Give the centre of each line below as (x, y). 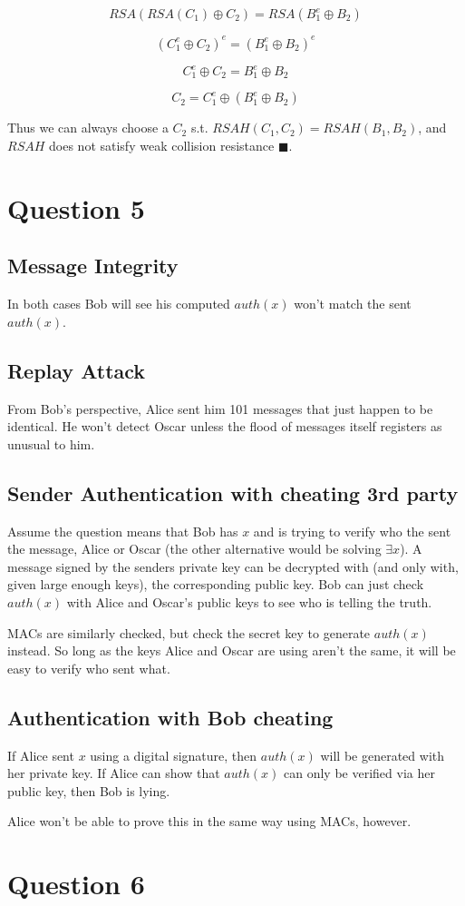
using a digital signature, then (174, 755)
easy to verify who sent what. (89, 668)
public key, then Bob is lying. (89, 790)
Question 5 (76, 207)
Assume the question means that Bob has (123, 531)
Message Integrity (93, 266)
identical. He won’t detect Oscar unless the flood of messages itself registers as (225, 426)
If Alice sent (41, 755)
